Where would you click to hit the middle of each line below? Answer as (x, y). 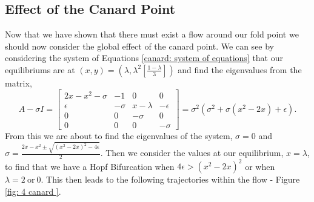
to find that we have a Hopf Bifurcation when (90, 166)
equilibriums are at (40, 69)
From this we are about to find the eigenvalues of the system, (119, 135)
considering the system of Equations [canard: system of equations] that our (144, 58)
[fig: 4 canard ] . (33, 191)
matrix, (18, 83)
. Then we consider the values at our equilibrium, (192, 153)
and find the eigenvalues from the (240, 69)
